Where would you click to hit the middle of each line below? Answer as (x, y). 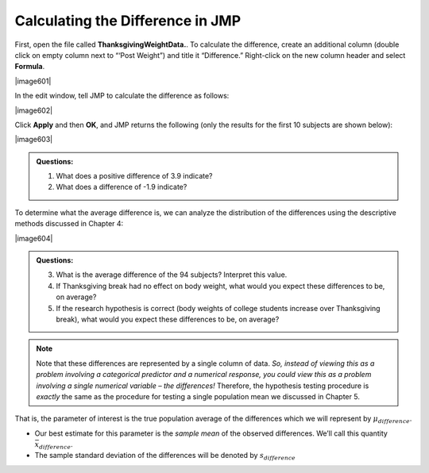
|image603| (34, 140)
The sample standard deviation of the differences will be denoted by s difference (165, 456)
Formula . (30, 67)
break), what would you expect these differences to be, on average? (168, 319)
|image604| (34, 238)
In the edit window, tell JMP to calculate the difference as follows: (122, 96)
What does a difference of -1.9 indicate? (122, 187)
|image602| (34, 110)
